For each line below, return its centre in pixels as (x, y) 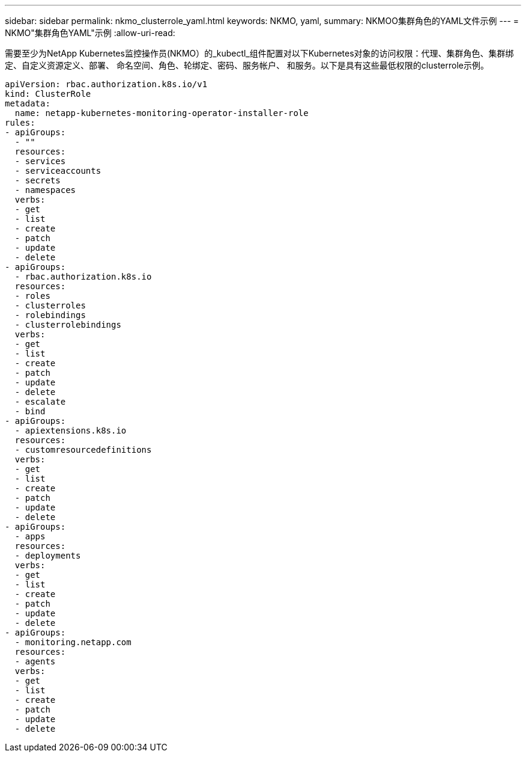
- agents (35, 661)
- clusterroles (50, 305)
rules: (20, 123)
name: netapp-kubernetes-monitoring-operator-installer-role (162, 113)
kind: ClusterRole (48, 94)
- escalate (40, 402)
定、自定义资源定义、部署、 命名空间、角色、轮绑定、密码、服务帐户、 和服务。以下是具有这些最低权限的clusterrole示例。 (247, 65)
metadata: (28, 103)
